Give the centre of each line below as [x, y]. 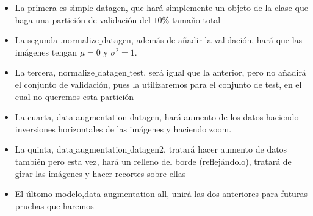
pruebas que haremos [54, 205]
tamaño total [196, 19]
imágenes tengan [46, 52]
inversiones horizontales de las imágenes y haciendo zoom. [123, 128]
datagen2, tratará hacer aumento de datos [208, 149]
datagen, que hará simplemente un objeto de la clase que [202, 7]
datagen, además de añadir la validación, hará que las [202, 40]
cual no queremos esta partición [74, 96]
